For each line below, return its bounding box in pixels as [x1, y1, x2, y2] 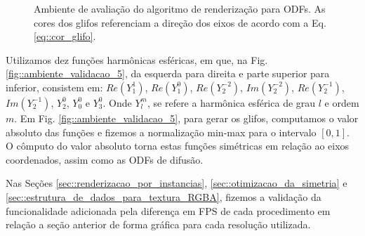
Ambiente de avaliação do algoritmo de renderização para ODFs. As [34, 1, 326, 15]
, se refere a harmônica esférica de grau [147, 95, 316, 110]
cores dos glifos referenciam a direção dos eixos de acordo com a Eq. [34, 15, 326, 29]
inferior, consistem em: [6, 79, 103, 94]
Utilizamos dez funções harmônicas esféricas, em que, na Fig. [6, 52, 268, 67]
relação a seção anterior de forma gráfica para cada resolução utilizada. [6, 217, 311, 232]
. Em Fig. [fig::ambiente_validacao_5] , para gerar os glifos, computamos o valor [14, 110, 359, 125]
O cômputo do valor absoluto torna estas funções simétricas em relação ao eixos [6, 138, 350, 153]
